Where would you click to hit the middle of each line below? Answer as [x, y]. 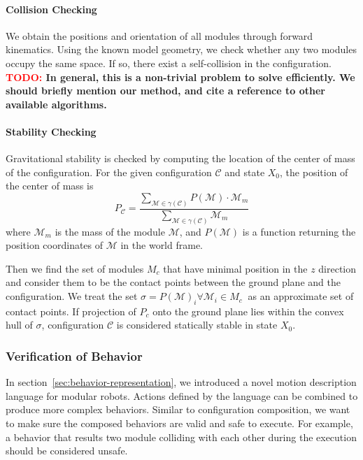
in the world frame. [162, 245]
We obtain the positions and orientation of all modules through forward [159, 35]
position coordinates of [55, 245]
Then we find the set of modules [75, 268]
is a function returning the [299, 231]
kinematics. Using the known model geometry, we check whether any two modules [181, 49]
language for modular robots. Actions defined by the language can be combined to [182, 395]
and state [245, 172]
